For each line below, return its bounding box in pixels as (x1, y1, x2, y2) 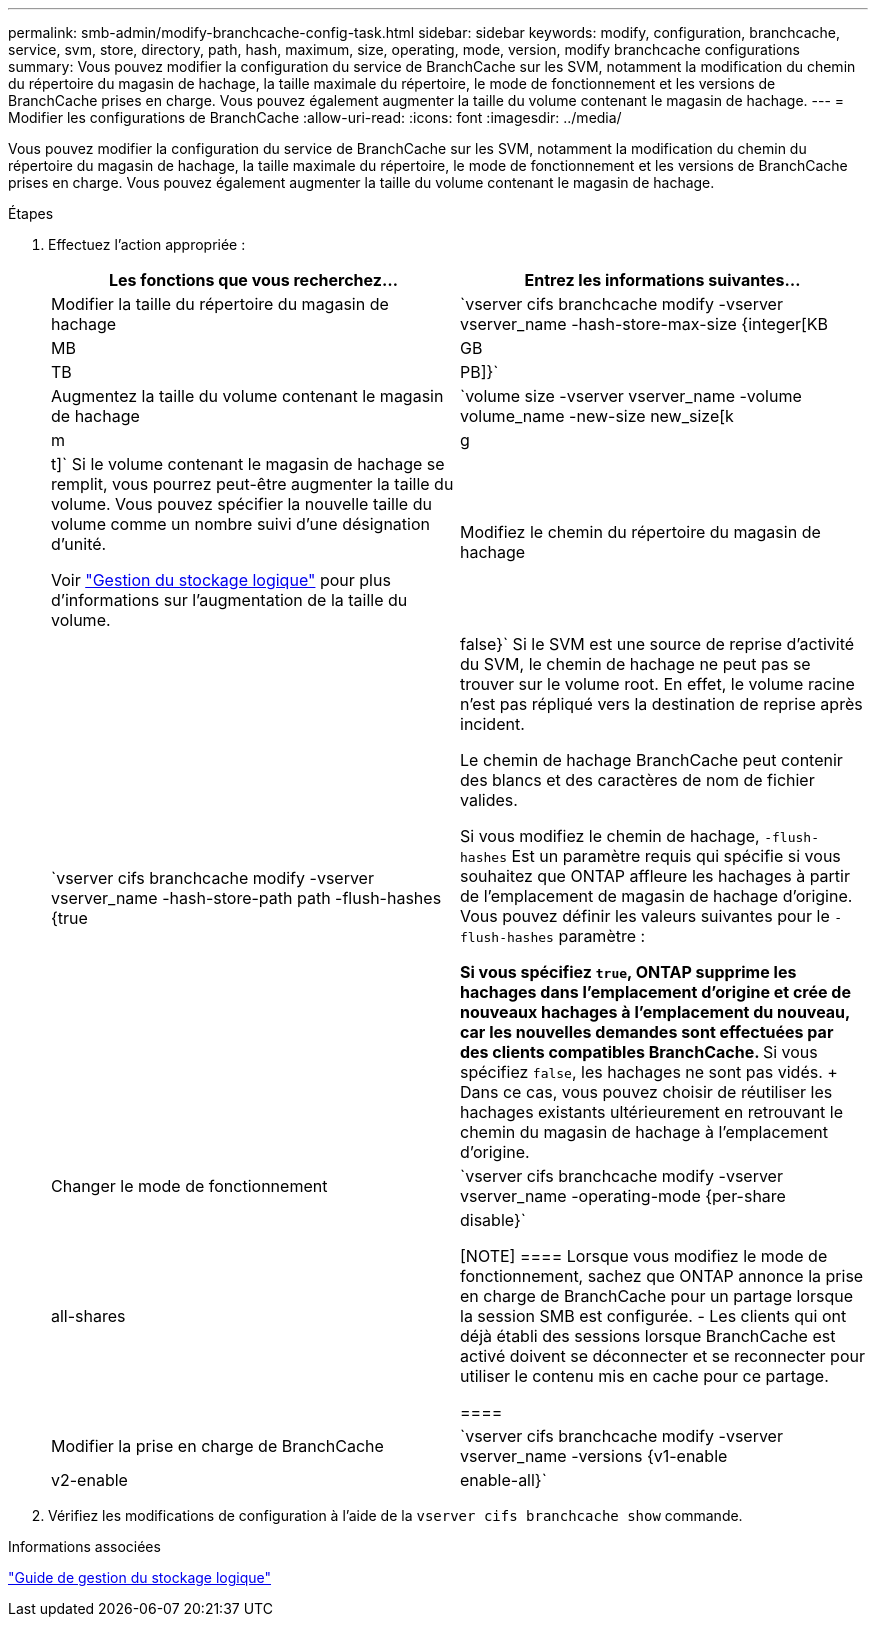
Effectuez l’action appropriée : (48, 236, 246, 253)
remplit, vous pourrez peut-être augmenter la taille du (51, 474, 454, 494)
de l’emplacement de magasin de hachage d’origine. (460, 886, 853, 906)
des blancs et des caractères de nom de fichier (460, 770, 815, 790)
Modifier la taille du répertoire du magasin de (51, 294, 389, 314)
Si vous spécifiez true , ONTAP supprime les (460, 962, 797, 982)
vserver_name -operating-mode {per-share (460, 1186, 786, 1206)
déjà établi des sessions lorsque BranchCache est (460, 1326, 836, 1346)
